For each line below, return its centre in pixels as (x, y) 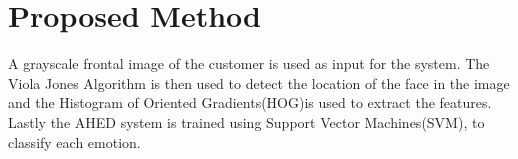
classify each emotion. (74, 141)
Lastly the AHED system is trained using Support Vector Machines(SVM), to (246, 121)
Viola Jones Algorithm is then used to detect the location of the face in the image (259, 82)
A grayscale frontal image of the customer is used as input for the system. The (249, 63)
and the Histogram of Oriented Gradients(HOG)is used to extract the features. (250, 102)
